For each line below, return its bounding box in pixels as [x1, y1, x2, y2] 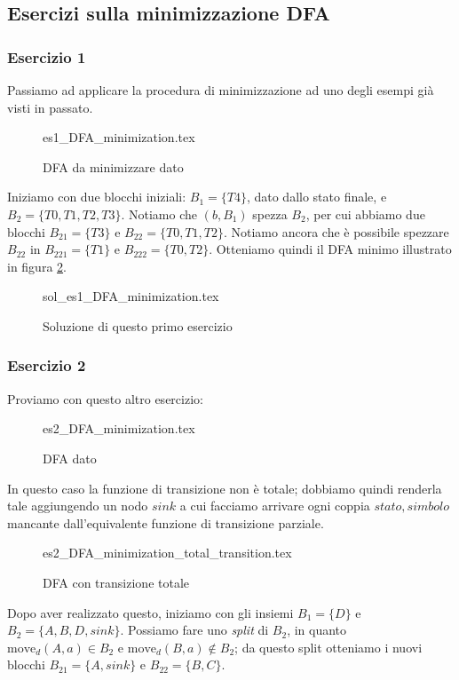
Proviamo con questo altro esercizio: [7, 389, 203, 407]
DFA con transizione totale [43, 573, 190, 591]
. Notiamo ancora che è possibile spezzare [223, 222, 449, 241]
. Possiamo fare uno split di [120, 621, 269, 639]
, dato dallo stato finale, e [246, 187, 387, 206]
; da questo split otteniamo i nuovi [234, 637, 423, 656]
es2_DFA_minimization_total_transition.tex [43, 543, 292, 562]
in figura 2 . [7, 257, 67, 275]
